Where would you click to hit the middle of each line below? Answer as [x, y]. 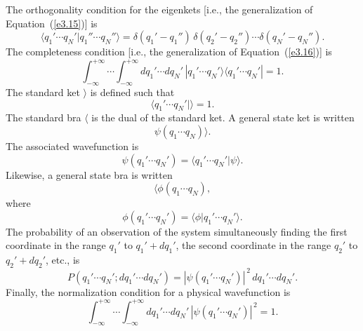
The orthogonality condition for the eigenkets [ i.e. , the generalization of [159, 9]
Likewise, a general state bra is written [89, 174]
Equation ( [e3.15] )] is [52, 23]
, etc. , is [63, 260]
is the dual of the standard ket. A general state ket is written [223, 117]
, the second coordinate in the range [253, 245]
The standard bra [44, 117]
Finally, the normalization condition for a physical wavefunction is [148, 291]
